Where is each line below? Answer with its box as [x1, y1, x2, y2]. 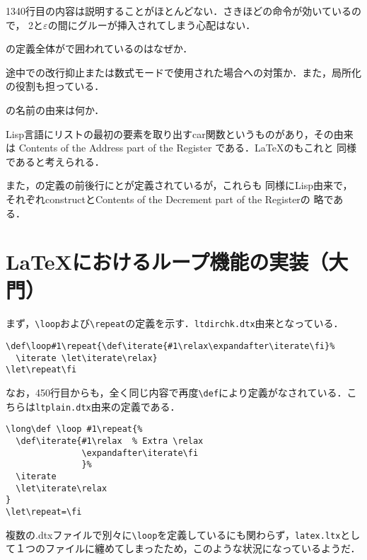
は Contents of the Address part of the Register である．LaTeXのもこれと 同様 [6, 140, 357, 155]
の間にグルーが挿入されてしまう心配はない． [47, 17, 256, 32]
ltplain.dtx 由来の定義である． [35, 399, 180, 413]
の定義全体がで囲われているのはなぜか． [6, 41, 193, 56]
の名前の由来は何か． [6, 102, 105, 117]
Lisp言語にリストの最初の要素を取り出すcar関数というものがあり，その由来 [6, 126, 354, 141]
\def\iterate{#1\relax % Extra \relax [16, 436, 204, 447]
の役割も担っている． [6, 79, 105, 93]
